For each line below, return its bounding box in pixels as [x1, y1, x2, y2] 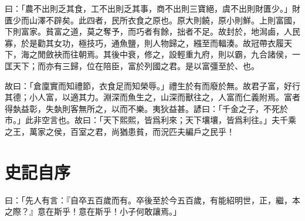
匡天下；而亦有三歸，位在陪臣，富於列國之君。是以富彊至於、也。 [5, 59, 259, 72]
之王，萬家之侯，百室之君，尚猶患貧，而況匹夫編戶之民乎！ [5, 125, 235, 137]
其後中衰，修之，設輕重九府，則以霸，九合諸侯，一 [103, 48, 300, 60]
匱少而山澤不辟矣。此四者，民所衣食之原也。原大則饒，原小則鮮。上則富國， [5, 13, 300, 26]
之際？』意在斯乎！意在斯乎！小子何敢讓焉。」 [5, 205, 181, 217]
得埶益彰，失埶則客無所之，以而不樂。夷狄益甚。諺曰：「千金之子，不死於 [5, 102, 288, 114]
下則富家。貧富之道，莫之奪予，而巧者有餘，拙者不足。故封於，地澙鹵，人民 [5, 25, 300, 38]
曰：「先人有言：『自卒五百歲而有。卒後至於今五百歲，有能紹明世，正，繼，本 [5, 193, 300, 206]
